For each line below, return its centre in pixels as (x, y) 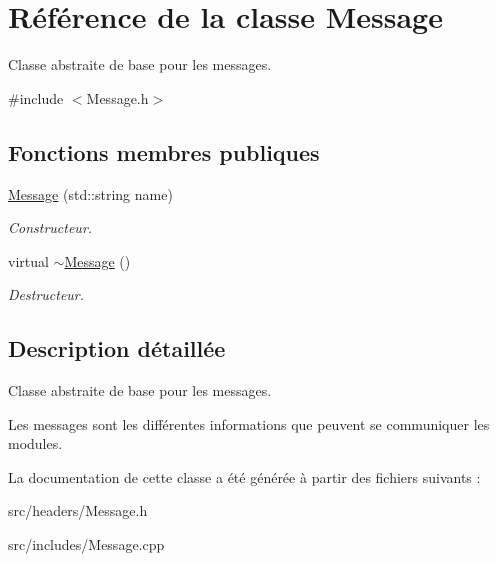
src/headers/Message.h (78, 510)
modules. (35, 443)
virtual (28, 260)
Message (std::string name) (90, 193)
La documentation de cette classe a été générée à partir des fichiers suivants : (244, 476)
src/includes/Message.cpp (86, 544)
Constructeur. (50, 227)
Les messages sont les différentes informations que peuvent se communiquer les (249, 423)
